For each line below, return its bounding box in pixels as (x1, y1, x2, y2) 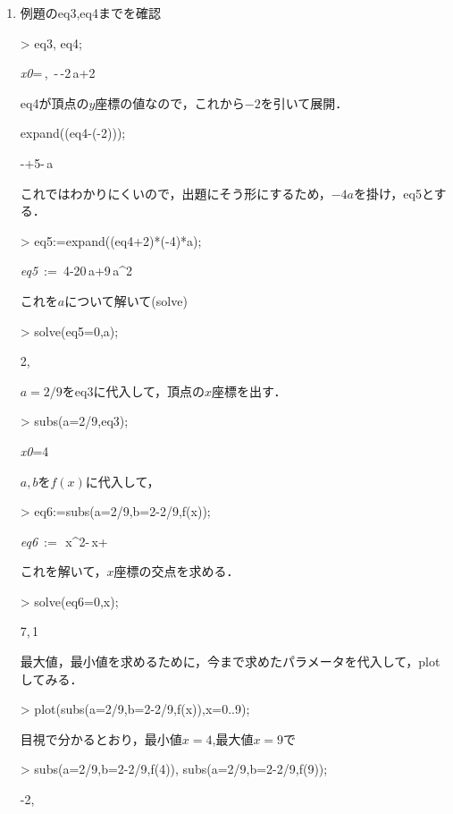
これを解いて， (20, 562, 107, 581)
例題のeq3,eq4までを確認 (20, 4, 161, 21)
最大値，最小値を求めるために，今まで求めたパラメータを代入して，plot (20, 652, 440, 671)
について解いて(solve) (64, 291, 188, 309)
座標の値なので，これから (95, 93, 245, 112)
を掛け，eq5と (354, 183, 434, 202)
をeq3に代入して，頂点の (62, 381, 206, 400)
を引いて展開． (260, 93, 348, 112)
